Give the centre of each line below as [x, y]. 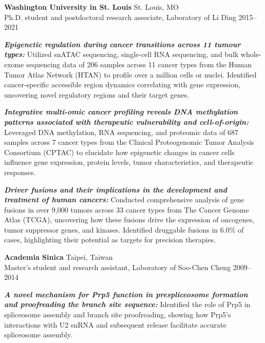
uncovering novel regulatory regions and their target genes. [97, 94]
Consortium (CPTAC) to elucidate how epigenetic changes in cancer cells [119, 152]
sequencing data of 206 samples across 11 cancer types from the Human [139, 64]
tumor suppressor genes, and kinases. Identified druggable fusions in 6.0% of [124, 229]
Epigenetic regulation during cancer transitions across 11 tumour [122, 44]
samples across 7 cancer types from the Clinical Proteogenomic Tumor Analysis [129, 142]
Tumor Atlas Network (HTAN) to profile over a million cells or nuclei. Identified [130, 74]
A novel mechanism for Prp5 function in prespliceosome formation [126, 294]
